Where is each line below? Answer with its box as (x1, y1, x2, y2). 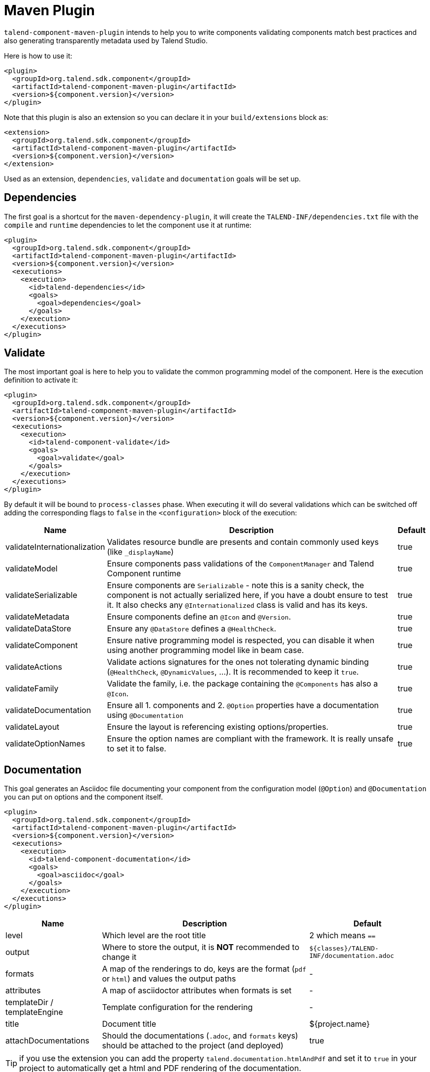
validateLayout (5, 722, 60, 732)
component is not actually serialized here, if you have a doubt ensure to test (107, 590, 388, 600)
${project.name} (309, 1019, 370, 1029)
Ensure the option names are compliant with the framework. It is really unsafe (107, 734, 394, 744)
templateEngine (5, 1007, 63, 1017)
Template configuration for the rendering (102, 1002, 253, 1012)
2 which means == (309, 930, 376, 941)
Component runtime (107, 568, 181, 579)
